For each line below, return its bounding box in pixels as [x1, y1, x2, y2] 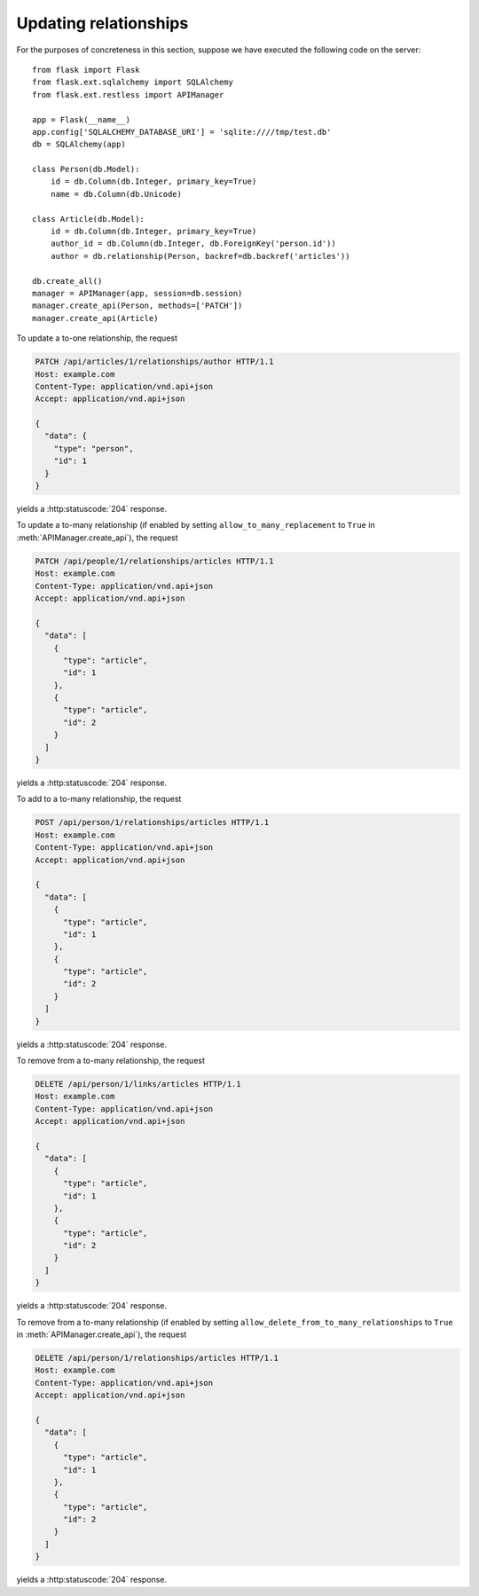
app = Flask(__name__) [32, 114, 131, 124]
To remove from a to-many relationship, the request [16, 1056, 206, 1066]
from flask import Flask [32, 65, 140, 75]
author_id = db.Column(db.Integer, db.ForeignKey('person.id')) [50, 239, 336, 248]
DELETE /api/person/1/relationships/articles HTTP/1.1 [35, 1353, 279, 1363]
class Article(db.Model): [32, 214, 145, 224]
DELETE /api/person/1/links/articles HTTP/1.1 [35, 1079, 241, 1089]
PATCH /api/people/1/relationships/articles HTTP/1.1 [35, 555, 274, 566]
